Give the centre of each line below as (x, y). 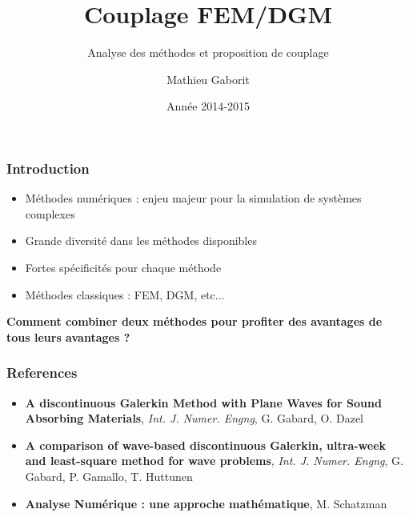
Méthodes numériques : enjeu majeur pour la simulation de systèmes (193, 198)
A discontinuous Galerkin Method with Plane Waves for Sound (203, 402)
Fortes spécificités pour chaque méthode (123, 267)
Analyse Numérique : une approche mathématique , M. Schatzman (206, 503)
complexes (50, 213)
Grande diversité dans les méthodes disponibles (141, 240)
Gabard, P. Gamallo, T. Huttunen (109, 476)
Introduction (48, 168)
